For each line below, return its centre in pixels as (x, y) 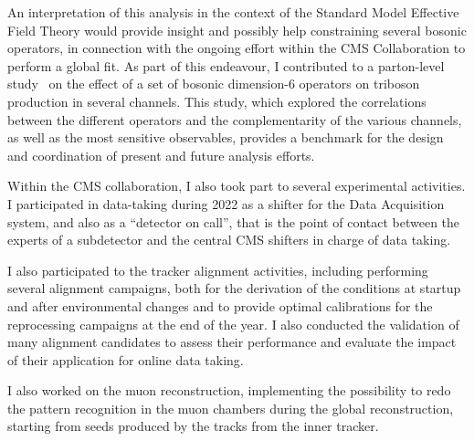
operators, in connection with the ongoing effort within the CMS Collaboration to (237, 48)
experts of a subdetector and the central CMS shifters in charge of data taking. (229, 240)
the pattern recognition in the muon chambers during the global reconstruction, (231, 408)
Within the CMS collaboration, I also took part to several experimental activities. (237, 186)
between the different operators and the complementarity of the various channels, (235, 119)
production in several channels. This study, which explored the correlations (217, 101)
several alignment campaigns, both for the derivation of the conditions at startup (234, 288)
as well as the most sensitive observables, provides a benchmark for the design (226, 137)
